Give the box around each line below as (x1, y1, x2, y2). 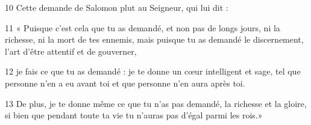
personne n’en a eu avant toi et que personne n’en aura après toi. (5, 76, 245, 89)
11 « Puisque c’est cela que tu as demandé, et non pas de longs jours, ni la (5, 21, 280, 34)
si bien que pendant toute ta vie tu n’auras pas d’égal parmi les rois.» (5, 109, 263, 121)
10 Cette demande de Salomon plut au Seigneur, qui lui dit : (5, 1, 228, 13)
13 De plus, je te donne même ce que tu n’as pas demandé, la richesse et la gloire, (5, 97, 307, 109)
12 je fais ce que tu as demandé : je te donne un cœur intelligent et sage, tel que (5, 65, 301, 78)
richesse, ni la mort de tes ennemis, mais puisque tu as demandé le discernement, (5, 33, 304, 46)
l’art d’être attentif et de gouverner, (5, 44, 137, 57)
